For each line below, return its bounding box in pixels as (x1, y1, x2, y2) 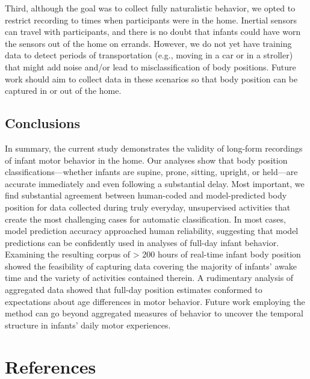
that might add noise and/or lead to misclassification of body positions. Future (5, 60, 296, 73)
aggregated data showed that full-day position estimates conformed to (5, 283, 262, 296)
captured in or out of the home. (5, 84, 122, 97)
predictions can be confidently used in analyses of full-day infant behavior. (5, 236, 279, 248)
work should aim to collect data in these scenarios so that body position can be (5, 72, 298, 85)
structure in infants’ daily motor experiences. (5, 318, 171, 331)
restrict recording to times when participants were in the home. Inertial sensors (5, 13, 297, 26)
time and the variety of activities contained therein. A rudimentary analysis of (5, 271, 294, 284)
